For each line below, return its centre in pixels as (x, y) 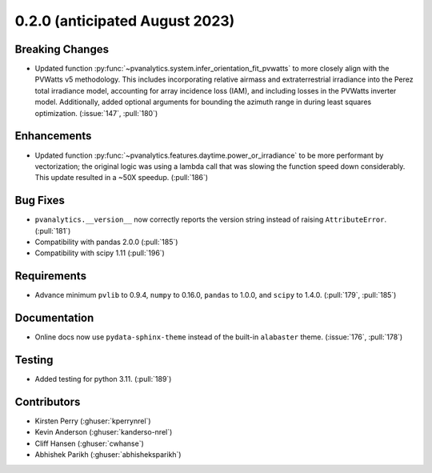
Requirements (51, 276)
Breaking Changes (62, 49)
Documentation (54, 318)
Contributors (48, 401)
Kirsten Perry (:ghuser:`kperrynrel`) (93, 421)
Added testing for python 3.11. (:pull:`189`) (103, 379)
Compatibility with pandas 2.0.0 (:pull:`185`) (106, 242)
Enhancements (53, 136)
